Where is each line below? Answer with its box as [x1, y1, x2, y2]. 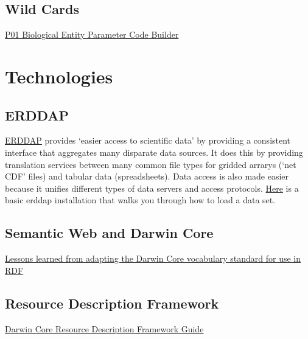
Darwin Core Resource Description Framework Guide [5, 322, 204, 335]
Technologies [5, 63, 113, 88]
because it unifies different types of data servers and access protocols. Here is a [5, 181, 299, 194]
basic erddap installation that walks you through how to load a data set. [5, 194, 276, 206]
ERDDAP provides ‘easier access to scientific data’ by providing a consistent [5, 134, 291, 147]
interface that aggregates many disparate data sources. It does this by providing [5, 145, 303, 158]
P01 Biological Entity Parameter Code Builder [5, 28, 179, 41]
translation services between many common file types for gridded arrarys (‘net [5, 158, 296, 170]
